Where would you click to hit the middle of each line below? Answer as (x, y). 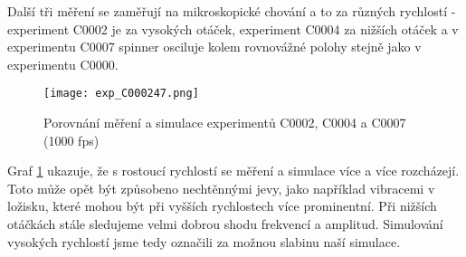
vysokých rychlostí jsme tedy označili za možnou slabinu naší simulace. (204, 241)
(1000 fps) (71, 140)
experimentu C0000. (63, 64)
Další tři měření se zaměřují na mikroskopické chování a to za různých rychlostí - (232, 11)
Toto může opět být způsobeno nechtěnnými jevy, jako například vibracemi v (221, 188)
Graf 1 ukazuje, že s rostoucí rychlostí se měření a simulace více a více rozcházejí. (233, 171)
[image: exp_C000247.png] (121, 94)
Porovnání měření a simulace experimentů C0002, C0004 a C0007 (225, 123)
